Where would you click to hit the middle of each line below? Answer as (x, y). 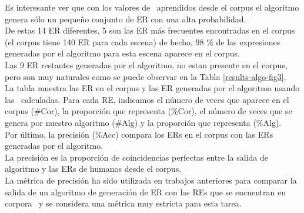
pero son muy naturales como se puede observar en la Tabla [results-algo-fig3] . (146, 76)
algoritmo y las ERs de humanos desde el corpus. (93, 169)
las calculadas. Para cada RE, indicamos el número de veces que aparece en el (147, 99)
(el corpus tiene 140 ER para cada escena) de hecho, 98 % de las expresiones (143, 41)
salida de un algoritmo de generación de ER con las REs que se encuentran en (145, 192)
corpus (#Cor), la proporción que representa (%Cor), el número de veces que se (148, 111)
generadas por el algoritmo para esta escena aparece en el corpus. (122, 53)
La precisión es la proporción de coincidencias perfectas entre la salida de (136, 157)
